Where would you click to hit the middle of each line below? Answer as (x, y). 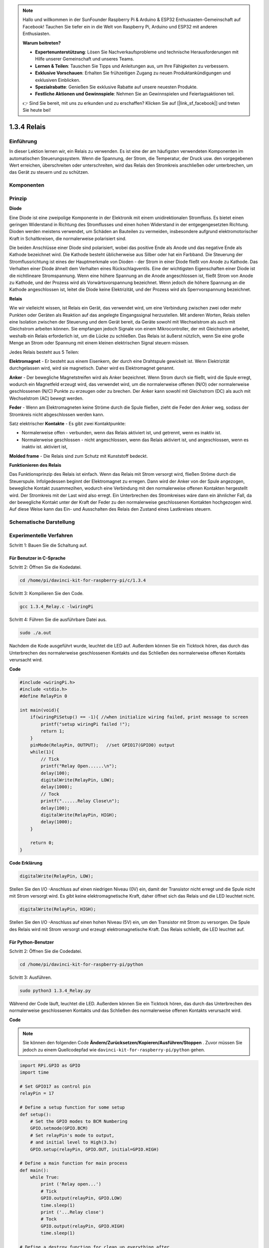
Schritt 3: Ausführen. (31, 977)
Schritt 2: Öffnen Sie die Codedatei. (46, 951)
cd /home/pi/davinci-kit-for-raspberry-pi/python (81, 964)
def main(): (34, 1170)
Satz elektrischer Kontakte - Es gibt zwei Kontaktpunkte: (67, 424)
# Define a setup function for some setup (72, 1107)
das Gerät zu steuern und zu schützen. (49, 172)
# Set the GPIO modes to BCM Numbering (79, 1121)
